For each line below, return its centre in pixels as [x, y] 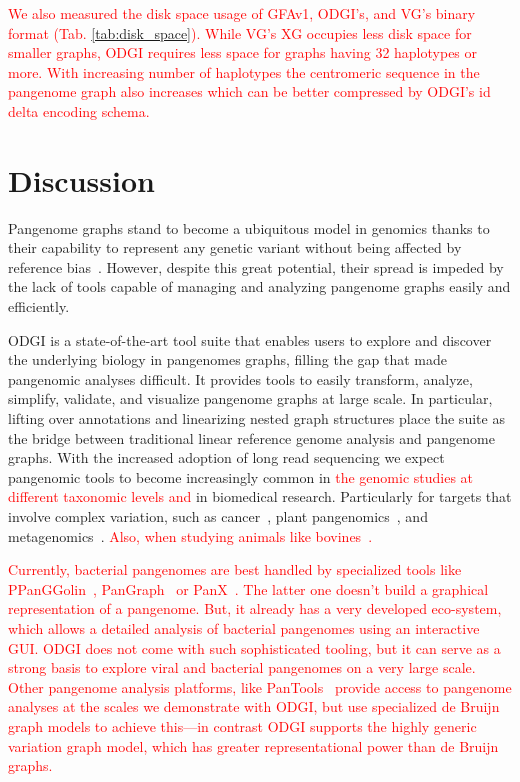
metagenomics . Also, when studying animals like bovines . [190, 535]
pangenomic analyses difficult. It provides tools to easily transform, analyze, [240, 378]
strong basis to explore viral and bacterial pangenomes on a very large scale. [242, 667]
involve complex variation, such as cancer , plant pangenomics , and [218, 516]
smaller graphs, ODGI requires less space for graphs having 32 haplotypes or [243, 52]
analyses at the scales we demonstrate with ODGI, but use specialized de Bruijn [254, 706]
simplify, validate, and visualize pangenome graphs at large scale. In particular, [250, 398]
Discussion [81, 179]
